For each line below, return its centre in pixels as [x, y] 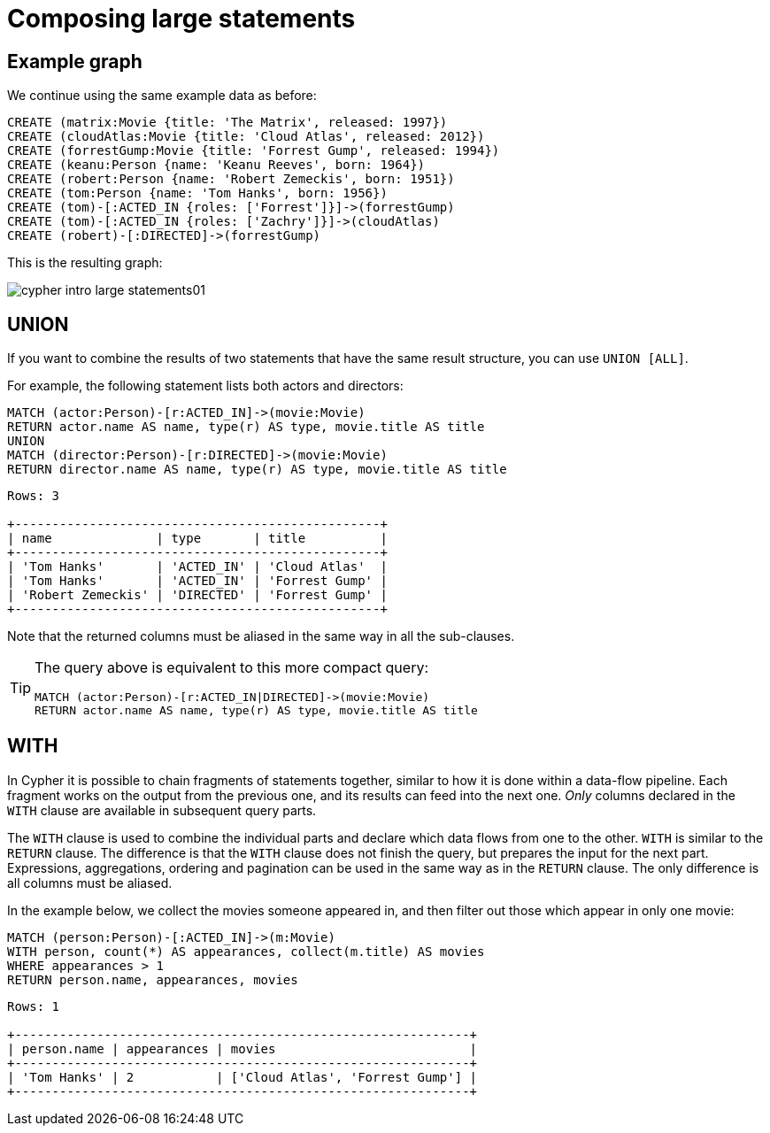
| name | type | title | [197, 539]
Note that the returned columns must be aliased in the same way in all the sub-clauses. [261, 636]
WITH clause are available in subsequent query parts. [162, 810]
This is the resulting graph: [85, 263]
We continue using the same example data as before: [162, 96]
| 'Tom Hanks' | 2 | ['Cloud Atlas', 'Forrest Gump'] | [243, 1077]
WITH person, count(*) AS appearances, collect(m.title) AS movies [246, 951]
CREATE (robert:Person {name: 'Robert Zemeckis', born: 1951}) [231, 179]
